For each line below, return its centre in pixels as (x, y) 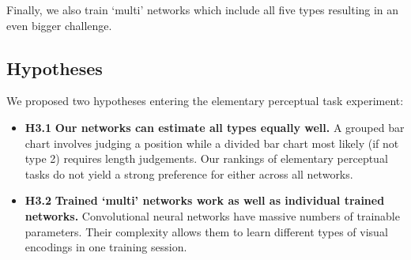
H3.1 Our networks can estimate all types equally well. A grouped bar (215, 127)
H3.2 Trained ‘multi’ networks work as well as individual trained (205, 200)
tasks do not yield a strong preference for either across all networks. (189, 173)
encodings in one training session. (106, 247)
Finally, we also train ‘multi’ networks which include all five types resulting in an (203, 9)
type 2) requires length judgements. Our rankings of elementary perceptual (206, 158)
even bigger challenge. (59, 25)
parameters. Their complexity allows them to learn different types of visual (206, 231)
